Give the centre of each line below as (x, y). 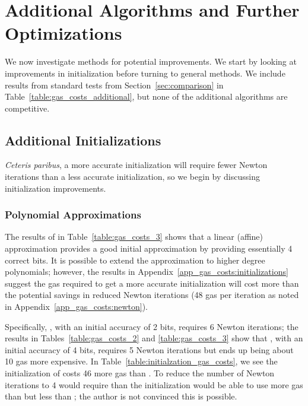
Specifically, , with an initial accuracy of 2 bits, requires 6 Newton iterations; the (152, 326)
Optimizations (63, 33)
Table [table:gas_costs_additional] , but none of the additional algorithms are (146, 96)
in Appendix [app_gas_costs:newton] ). (77, 307)
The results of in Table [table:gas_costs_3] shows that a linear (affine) (134, 237)
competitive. (27, 108)
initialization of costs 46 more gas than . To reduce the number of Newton (140, 373)
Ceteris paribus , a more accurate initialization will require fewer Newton (136, 165)
